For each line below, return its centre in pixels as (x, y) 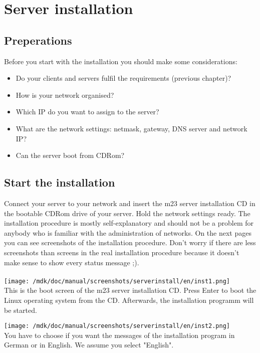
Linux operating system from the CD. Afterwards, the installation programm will (129, 300)
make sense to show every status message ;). (72, 262)
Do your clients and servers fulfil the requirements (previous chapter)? (123, 78)
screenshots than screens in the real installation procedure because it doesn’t (122, 252)
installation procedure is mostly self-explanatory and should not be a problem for (129, 223)
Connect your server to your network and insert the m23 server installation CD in (130, 203)
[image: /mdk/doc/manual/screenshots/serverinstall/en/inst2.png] (117, 326)
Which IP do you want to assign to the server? (87, 112)
